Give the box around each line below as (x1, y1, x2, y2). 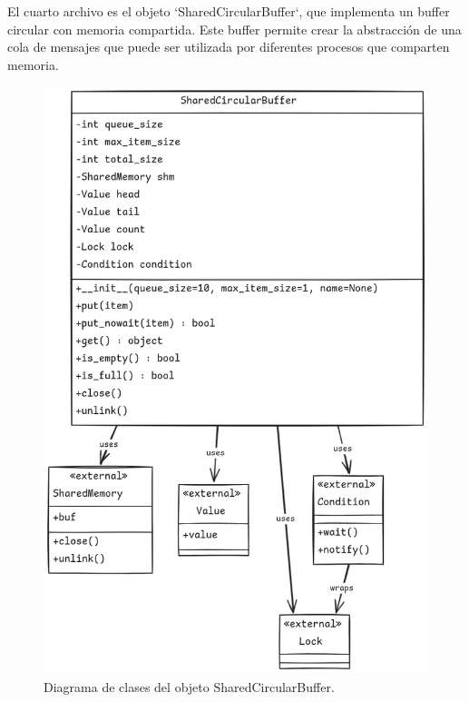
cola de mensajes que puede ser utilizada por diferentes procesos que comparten (7, 37, 450, 56)
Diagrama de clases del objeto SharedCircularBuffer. (44, 677, 335, 697)
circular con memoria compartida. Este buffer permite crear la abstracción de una (7, 19, 462, 38)
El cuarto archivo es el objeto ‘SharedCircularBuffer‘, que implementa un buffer (7, 2, 450, 20)
